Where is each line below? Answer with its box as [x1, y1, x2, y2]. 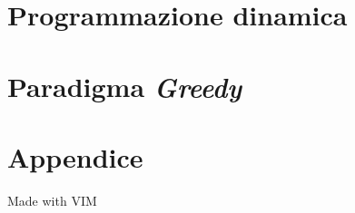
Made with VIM [7, 190, 97, 209]
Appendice [7, 138, 143, 175]
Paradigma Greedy [7, 67, 242, 105]
